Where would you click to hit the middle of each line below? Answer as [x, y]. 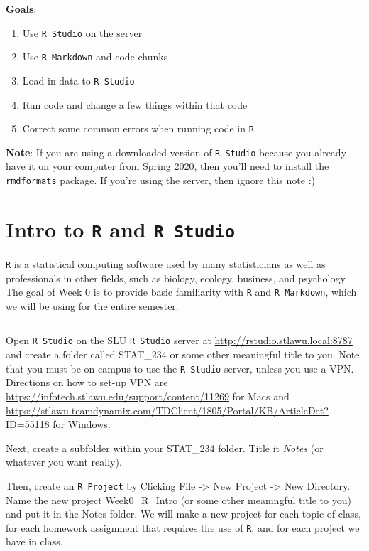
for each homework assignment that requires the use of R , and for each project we [183, 527]
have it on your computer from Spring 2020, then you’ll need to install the [167, 166]
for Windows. [82, 424]
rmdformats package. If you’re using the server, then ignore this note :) [160, 180]
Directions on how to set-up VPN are [87, 382]
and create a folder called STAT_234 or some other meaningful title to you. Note [183, 354]
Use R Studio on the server [82, 32]
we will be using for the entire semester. [92, 305]
